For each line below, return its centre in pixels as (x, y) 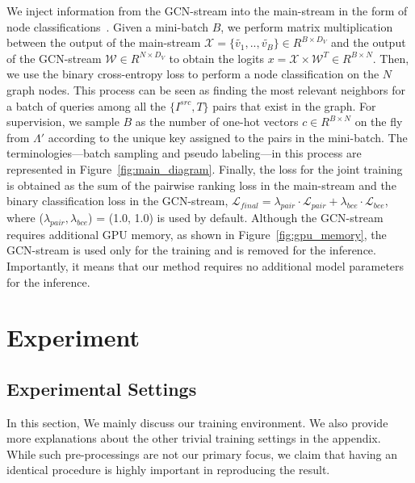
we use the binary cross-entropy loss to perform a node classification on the (193, 74)
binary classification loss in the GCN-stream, (117, 201)
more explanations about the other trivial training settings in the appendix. (194, 438)
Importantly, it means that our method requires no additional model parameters (205, 265)
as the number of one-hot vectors (217, 122)
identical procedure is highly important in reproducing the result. (168, 470)
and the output (369, 42)
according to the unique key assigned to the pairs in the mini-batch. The (228, 137)
